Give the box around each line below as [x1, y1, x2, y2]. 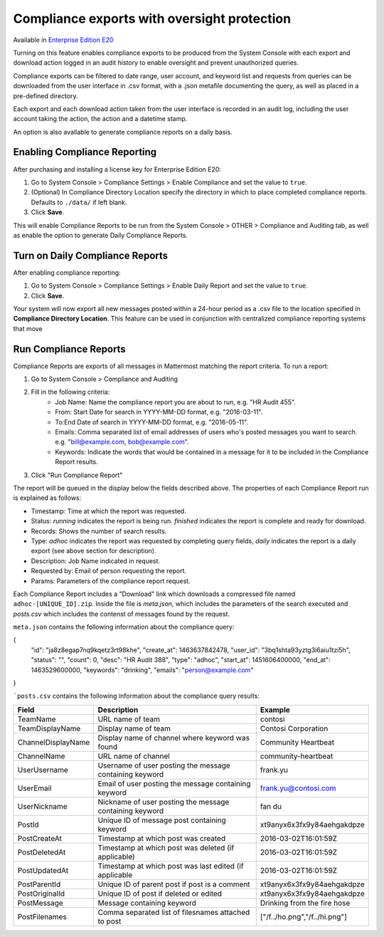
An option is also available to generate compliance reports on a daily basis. [13, 127, 233, 136]
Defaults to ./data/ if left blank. [31, 198, 127, 206]
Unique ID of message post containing [97, 815, 227, 825]
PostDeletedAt [17, 847, 66, 857]
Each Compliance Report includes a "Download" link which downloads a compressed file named [13, 590, 296, 598]
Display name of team [97, 723, 171, 733]
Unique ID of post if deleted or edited [97, 889, 223, 899]
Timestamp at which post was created [97, 833, 226, 843]
